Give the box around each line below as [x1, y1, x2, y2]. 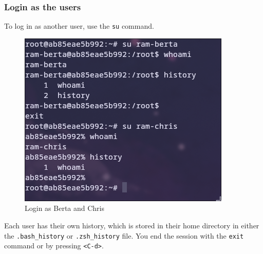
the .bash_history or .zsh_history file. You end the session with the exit [4, 230, 244, 241]
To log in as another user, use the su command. [4, 21, 154, 31]
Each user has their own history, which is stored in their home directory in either [4, 220, 259, 231]
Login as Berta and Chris [25, 203, 105, 213]
